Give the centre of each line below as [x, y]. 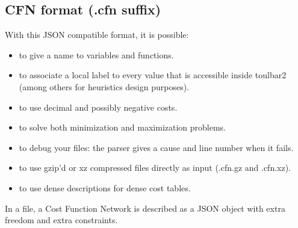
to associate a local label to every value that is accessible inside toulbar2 [153, 75]
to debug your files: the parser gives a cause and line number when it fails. [156, 147]
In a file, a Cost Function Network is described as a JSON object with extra [145, 208]
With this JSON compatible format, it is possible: [97, 35]
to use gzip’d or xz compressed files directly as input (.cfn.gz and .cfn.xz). [155, 168]
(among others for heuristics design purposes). [104, 86]
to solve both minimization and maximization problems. [123, 127]
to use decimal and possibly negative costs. [98, 107]
